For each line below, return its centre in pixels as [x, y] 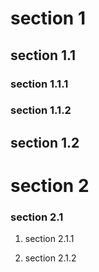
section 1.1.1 [39, 84]
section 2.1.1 [49, 239]
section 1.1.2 [41, 110]
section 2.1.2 [50, 258]
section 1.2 [45, 142]
